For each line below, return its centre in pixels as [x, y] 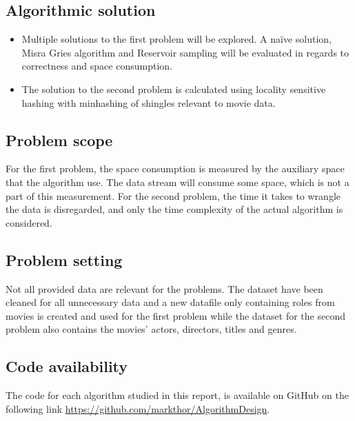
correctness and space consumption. [97, 66]
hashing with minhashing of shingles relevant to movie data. [149, 102]
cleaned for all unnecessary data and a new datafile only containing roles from [170, 302]
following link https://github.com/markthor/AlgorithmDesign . [138, 408]
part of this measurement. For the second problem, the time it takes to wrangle [173, 195]
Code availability [67, 366]
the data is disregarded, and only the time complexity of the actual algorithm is [174, 209]
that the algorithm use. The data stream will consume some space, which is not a [177, 182]
